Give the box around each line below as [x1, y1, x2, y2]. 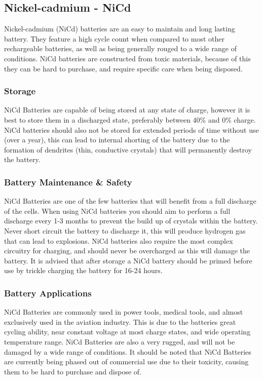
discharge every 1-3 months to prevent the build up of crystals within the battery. [4, 215, 258, 226]
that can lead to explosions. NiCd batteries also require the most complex [4, 235, 233, 246]
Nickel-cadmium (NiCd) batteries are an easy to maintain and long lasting [4, 23, 235, 34]
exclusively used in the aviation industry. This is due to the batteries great [4, 316, 236, 327]
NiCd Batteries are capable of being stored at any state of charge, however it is [4, 104, 250, 115]
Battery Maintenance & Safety [4, 175, 132, 188]
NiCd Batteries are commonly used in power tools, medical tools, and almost [4, 307, 243, 317]
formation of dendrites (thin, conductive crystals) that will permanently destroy [4, 144, 252, 155]
